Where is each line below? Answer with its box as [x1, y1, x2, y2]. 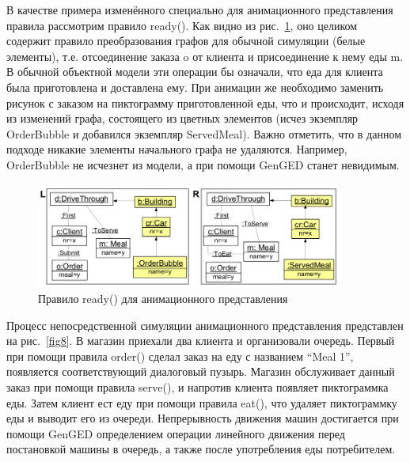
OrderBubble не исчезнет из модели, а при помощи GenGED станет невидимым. [6, 156, 400, 172]
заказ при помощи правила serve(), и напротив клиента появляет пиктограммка [6, 378, 389, 395]
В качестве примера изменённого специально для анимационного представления [6, 2, 393, 17]
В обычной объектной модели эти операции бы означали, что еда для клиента [6, 63, 383, 80]
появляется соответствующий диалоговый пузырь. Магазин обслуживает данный [6, 363, 395, 380]
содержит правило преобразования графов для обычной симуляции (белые [6, 32, 366, 49]
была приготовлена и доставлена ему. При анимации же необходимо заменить [6, 78, 384, 95]
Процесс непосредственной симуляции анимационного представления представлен [6, 316, 404, 333]
